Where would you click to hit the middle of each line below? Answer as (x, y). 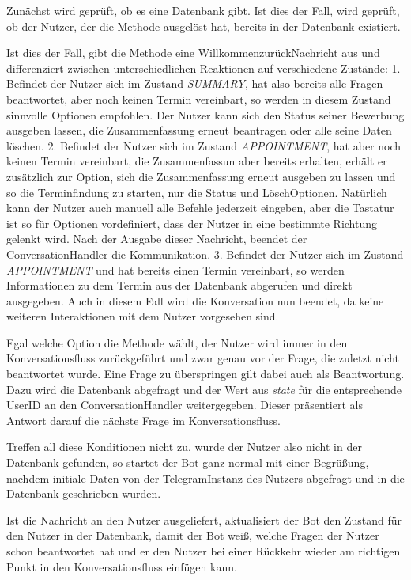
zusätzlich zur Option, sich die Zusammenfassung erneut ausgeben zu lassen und (201, 176)
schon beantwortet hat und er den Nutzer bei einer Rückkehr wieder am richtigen (204, 551)
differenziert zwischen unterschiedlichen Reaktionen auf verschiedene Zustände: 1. (204, 68)
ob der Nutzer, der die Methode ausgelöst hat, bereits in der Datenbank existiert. (204, 26)
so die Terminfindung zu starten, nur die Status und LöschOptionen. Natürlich (197, 192)
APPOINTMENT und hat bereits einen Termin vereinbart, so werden (175, 269)
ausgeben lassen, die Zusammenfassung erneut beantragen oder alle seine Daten (199, 130)
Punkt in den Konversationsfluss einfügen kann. (122, 566)
